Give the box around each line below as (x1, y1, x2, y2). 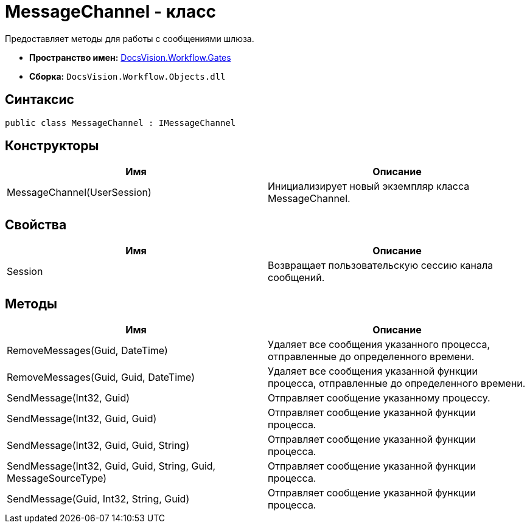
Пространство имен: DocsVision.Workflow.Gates (29, 52, 231, 63)
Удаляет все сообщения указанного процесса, (268, 338, 490, 351)
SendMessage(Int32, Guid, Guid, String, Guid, (7, 460, 216, 473)
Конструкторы (5, 138, 99, 154)
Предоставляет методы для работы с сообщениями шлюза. (5, 33, 254, 44)
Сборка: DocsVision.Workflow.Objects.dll (29, 71, 226, 82)
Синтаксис (5, 92, 74, 108)
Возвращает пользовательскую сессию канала (268, 259, 493, 272)
